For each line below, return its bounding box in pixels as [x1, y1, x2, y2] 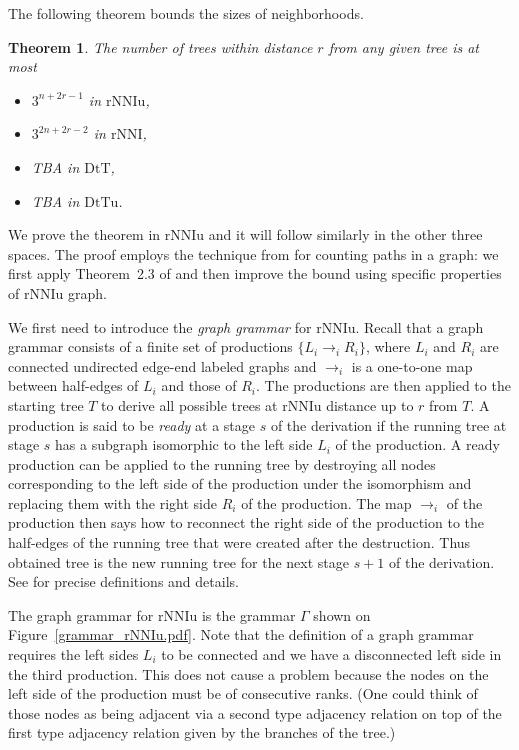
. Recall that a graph [355, 316, 484, 337]
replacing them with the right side [8, 492, 217, 513]
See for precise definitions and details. [8, 571, 239, 592]
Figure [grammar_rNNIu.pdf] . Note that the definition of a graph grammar [8, 624, 474, 645]
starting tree [8, 394, 84, 415]
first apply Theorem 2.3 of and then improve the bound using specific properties [8, 263, 502, 284]
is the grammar [201, 604, 296, 625]
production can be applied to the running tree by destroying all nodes [8, 453, 436, 474]
